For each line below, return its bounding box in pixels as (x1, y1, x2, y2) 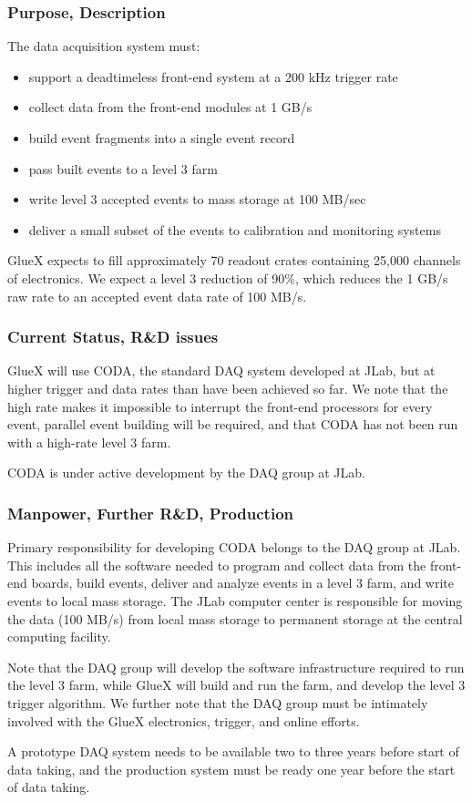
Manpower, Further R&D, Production (7, 501, 293, 524)
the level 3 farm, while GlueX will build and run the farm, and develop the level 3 (7, 675, 466, 694)
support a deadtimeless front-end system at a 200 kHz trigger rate (28, 67, 398, 86)
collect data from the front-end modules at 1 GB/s (28, 98, 313, 117)
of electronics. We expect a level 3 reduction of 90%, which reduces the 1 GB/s (7, 268, 448, 287)
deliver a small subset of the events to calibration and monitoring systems (28, 220, 441, 239)
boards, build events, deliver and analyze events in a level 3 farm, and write (31, 573, 454, 592)
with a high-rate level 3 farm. (7, 432, 171, 451)
